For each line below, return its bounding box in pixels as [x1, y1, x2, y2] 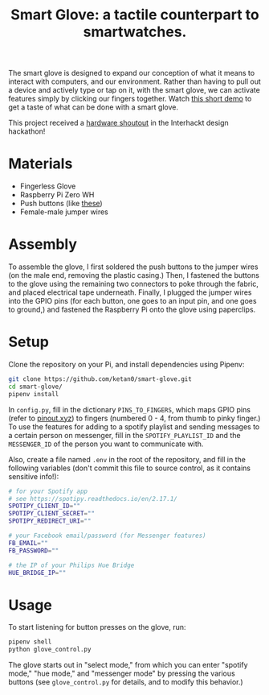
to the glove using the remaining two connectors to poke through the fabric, [8, 279, 259, 289]
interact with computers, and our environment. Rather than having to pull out [8, 77, 261, 86]
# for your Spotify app [8, 487, 88, 495]
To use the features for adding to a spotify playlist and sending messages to [8, 421, 260, 432]
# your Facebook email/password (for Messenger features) [8, 532, 206, 540]
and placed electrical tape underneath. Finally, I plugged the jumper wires [8, 288, 252, 297]
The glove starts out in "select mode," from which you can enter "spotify [8, 660, 248, 670]
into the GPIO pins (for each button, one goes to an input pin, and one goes [8, 296, 257, 306]
